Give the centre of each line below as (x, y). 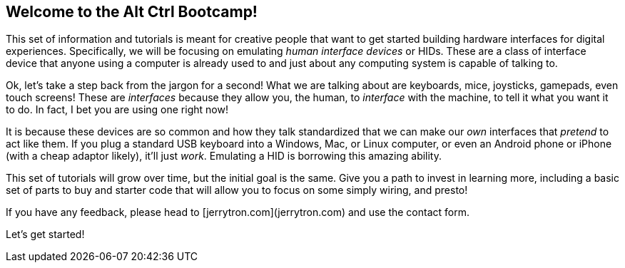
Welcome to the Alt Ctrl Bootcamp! (132, 12)
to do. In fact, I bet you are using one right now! (117, 110)
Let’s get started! (45, 234)
